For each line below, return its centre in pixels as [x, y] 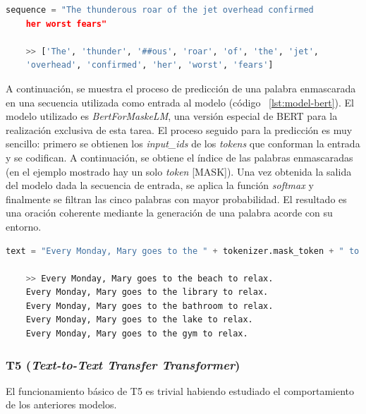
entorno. [24, 226]
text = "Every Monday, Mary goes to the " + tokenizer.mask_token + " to [183, 251]
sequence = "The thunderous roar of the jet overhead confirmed [160, 10]
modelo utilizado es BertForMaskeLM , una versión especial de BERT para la [172, 116]
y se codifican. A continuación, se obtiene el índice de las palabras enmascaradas [179, 157]
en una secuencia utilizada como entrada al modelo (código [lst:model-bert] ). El [180, 102]
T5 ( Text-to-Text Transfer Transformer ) [123, 364]
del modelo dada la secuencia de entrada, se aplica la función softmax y [160, 185]
